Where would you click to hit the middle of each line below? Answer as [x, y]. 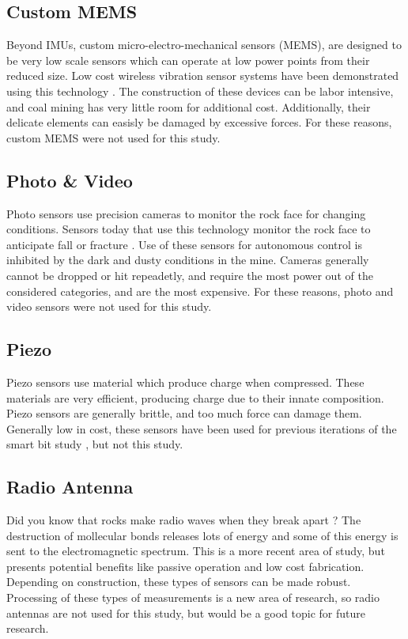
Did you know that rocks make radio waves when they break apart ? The [184, 520]
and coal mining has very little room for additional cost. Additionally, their [189, 106]
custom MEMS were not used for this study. [113, 137]
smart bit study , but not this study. [95, 444]
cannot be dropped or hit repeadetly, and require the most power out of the [190, 275]
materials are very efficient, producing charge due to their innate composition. [195, 397]
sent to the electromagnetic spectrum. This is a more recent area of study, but [196, 551]
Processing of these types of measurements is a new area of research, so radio [193, 597]
